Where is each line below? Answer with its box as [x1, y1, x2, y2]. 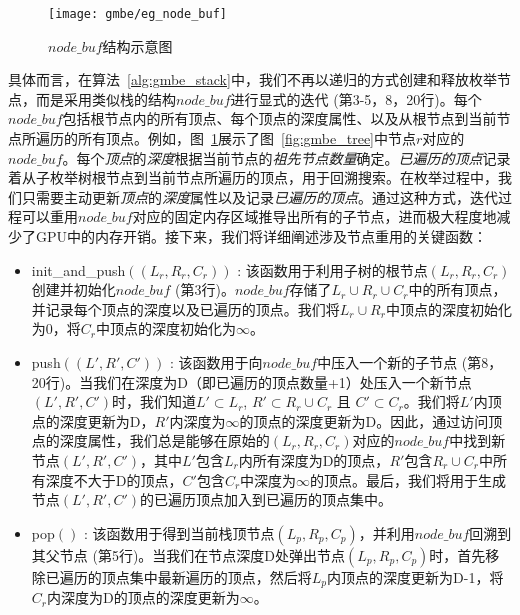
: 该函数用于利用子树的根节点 [237, 259, 428, 280]
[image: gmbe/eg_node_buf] [48, 7, 227, 21]
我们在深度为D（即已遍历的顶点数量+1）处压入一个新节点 [93, 371, 472, 392]
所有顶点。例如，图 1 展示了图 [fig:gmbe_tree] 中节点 [77, 128, 416, 149]
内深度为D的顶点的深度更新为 [47, 587, 240, 608]
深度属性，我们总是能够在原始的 [59, 430, 270, 451]
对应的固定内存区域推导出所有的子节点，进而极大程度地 [132, 206, 497, 227]
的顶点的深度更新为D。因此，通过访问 [239, 410, 489, 431]
